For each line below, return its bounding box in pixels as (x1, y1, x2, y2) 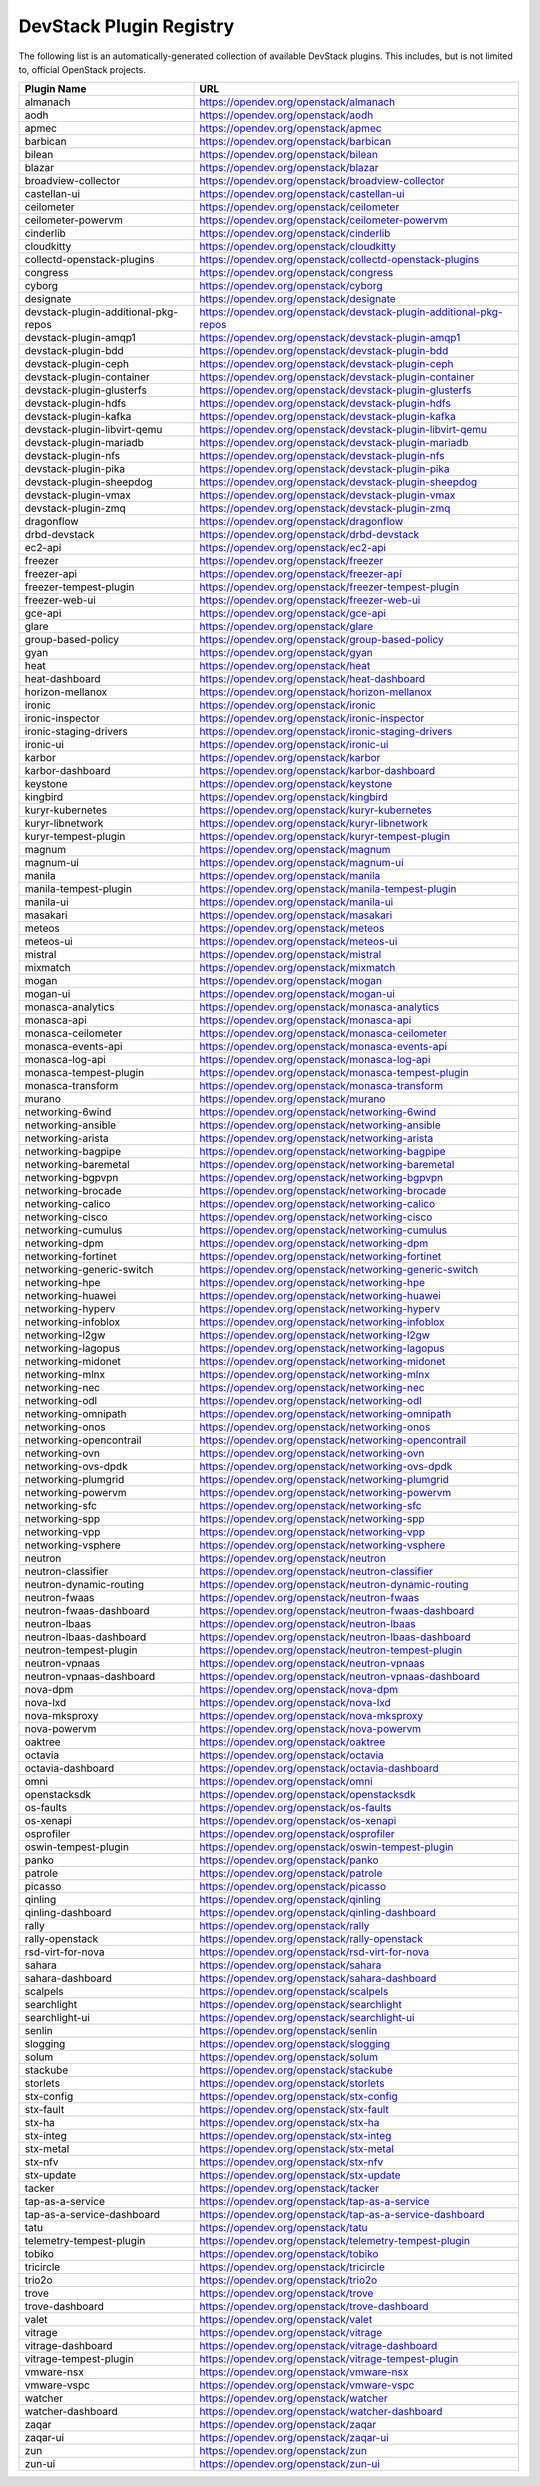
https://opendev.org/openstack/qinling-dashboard (199, 1906, 437, 1920)
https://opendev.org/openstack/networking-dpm (199, 1236, 429, 1250)
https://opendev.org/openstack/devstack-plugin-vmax (199, 488, 456, 502)
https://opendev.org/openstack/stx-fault (199, 2103, 389, 2117)
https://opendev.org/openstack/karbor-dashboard (199, 764, 436, 778)
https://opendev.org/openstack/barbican (199, 135, 392, 149)
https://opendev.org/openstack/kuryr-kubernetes (199, 803, 432, 817)
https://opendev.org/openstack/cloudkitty (199, 240, 397, 254)
